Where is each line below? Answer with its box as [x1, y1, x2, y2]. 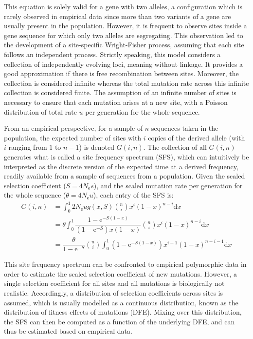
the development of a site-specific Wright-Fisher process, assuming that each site [4, 40, 244, 50]
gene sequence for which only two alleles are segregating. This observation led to [4, 30, 243, 40]
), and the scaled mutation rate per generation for [93, 180, 243, 190]
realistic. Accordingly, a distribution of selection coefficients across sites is [4, 288, 223, 298]
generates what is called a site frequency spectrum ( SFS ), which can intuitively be [4, 151, 249, 161]
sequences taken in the [151, 123, 218, 133]
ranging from [8, 142, 47, 152]
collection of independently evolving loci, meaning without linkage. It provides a [4, 59, 243, 69]
